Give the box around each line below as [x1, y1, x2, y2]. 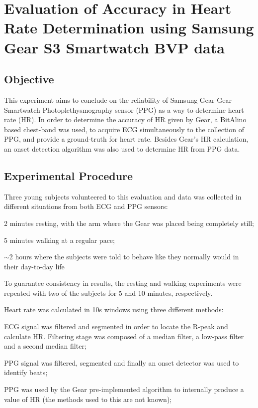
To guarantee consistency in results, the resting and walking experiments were [4, 278, 242, 288]
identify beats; [4, 367, 48, 378]
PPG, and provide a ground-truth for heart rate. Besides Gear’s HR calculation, [4, 134, 249, 144]
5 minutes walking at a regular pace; [4, 234, 115, 245]
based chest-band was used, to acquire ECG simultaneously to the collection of [4, 124, 244, 134]
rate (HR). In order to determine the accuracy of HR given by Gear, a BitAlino [4, 114, 247, 125]
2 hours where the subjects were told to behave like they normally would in [9, 251, 239, 262]
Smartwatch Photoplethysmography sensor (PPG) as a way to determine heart [4, 104, 244, 115]
